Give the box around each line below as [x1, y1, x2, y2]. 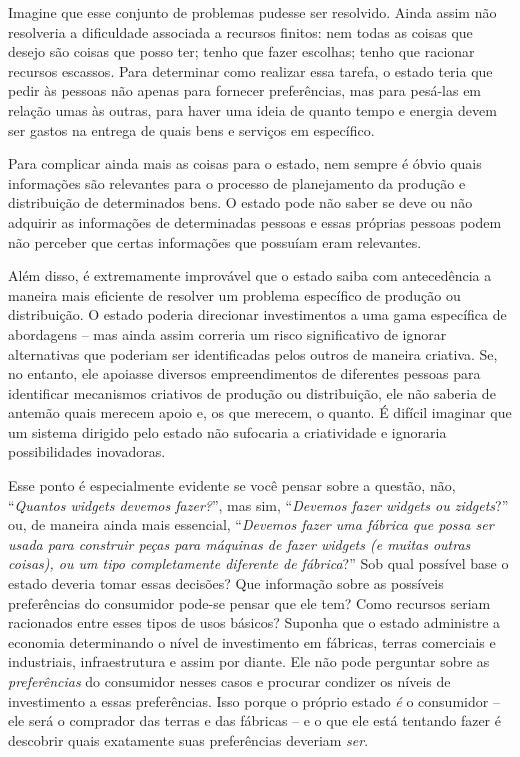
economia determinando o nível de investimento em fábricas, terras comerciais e [8, 631, 496, 652]
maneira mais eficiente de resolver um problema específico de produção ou [8, 284, 461, 305]
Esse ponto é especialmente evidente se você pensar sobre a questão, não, [8, 475, 456, 496]
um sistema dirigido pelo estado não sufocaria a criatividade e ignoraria [8, 421, 447, 442]
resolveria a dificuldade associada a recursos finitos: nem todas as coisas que [8, 21, 473, 42]
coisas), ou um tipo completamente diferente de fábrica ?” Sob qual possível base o [8, 553, 509, 574]
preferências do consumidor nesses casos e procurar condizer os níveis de [8, 671, 451, 691]
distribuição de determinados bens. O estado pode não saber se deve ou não [8, 192, 473, 213]
